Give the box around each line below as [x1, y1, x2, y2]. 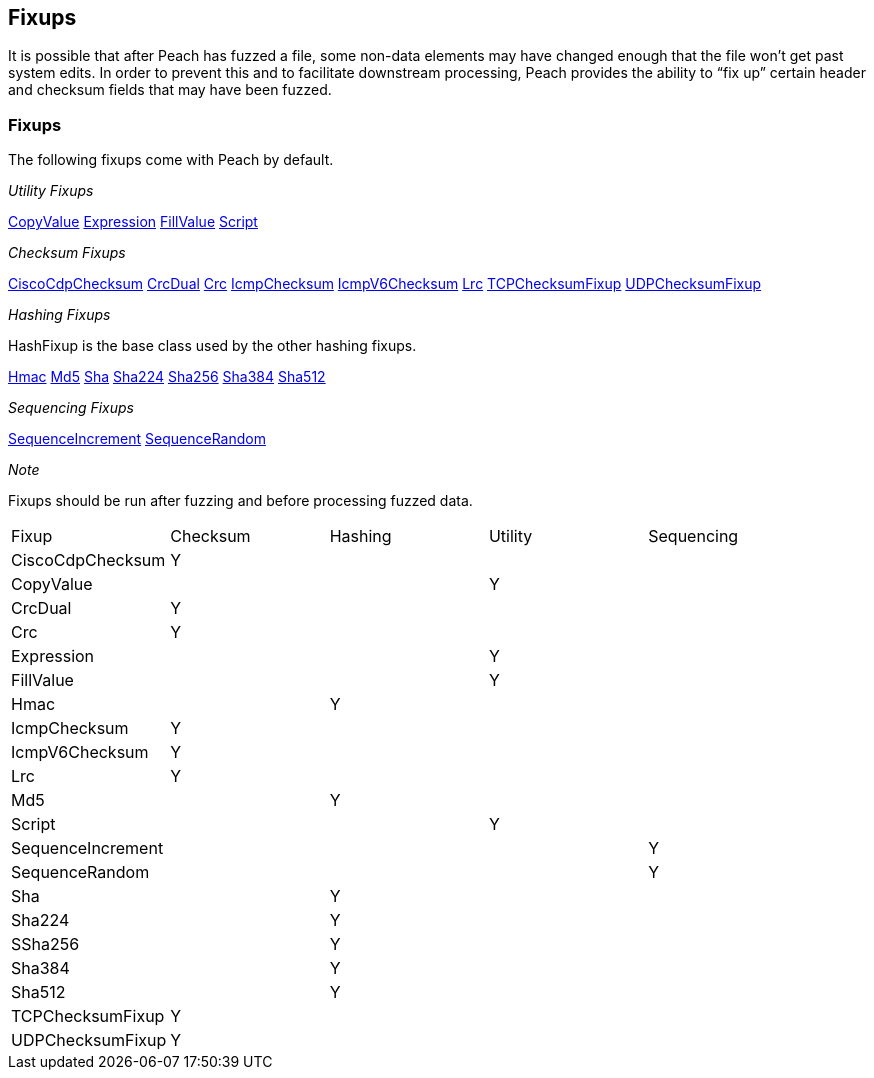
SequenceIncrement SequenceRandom [8, 430, 266, 448]
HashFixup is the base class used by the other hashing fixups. [8, 337, 417, 355]
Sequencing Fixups [8, 399, 134, 417]
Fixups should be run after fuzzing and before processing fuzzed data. [8, 492, 473, 510]
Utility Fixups [8, 182, 94, 200]
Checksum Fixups [8, 244, 126, 262]
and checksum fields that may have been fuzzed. [8, 81, 332, 99]
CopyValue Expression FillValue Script [8, 213, 258, 231]
